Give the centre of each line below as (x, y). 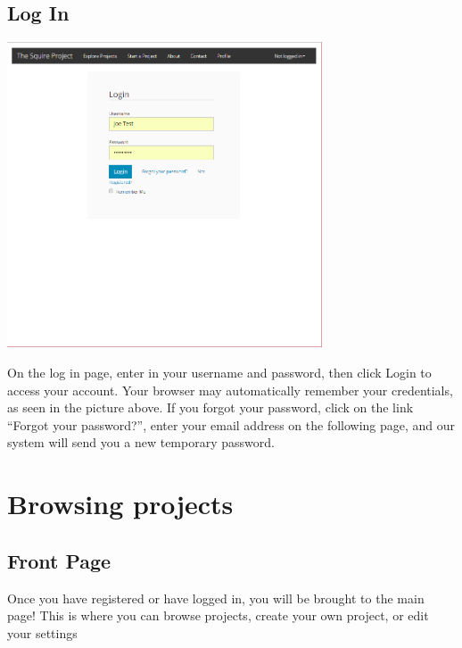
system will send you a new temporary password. (141, 442)
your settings (42, 632)
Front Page (59, 560)
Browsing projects (120, 504)
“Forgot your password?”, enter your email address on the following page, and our (231, 424)
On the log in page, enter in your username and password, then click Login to (219, 372)
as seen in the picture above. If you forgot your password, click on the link (210, 407)
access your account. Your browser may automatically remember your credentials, (230, 390)
